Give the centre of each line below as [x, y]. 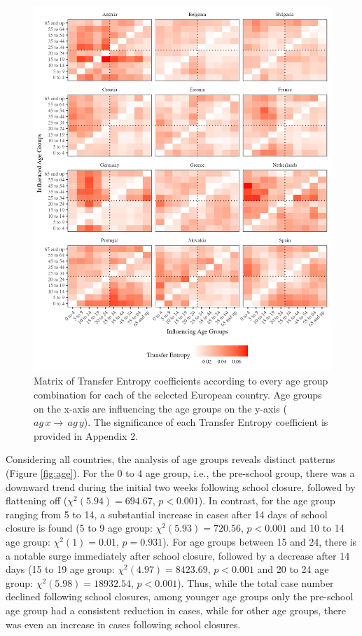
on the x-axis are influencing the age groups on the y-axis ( [160, 408]
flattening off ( [37, 500]
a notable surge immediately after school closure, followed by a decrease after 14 [178, 555]
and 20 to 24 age [293, 569]
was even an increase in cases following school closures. [123, 624]
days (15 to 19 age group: [60, 569]
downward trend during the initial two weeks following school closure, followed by [181, 486]
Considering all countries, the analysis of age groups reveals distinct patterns [170, 459]
